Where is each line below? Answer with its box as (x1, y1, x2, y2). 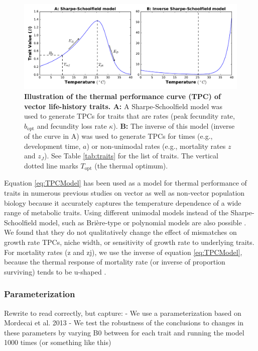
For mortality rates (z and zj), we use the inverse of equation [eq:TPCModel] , (4, 246, 242, 257)
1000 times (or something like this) (4, 337, 111, 347)
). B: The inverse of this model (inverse (113, 120, 235, 131)
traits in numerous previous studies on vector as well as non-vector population (4, 188, 245, 198)
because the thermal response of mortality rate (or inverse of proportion (4, 256, 225, 267)
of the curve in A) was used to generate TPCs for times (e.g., (24, 131, 213, 141)
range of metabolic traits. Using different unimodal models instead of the (4, 207, 228, 218)
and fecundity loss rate (37, 120, 107, 131)
